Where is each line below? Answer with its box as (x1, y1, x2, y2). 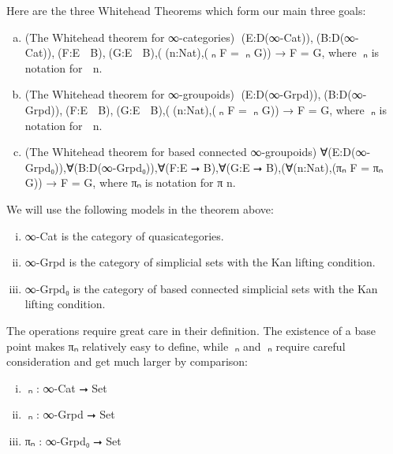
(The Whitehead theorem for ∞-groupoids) (24, 86, 234, 102)
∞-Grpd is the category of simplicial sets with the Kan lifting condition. (24, 254, 376, 270)
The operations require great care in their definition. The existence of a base (6, 322, 376, 338)
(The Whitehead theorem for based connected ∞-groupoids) (24, 143, 317, 160)
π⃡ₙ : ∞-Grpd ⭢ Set (24, 406, 115, 422)
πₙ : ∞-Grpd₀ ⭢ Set (24, 432, 122, 448)
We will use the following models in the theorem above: (6, 200, 274, 217)
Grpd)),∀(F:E (24, 101, 88, 117)
